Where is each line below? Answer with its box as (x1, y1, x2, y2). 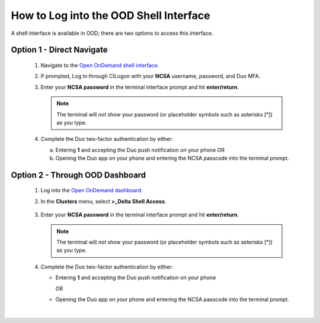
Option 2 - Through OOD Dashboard (11, 170, 146, 180)
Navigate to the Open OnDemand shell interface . (40, 62, 159, 69)
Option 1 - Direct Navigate (11, 45, 108, 55)
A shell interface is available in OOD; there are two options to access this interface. (11, 30, 213, 37)
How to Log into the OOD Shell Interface (11, 9, 210, 22)
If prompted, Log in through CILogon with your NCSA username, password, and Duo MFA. (40, 73, 261, 80)
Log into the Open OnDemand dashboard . (40, 187, 143, 194)
